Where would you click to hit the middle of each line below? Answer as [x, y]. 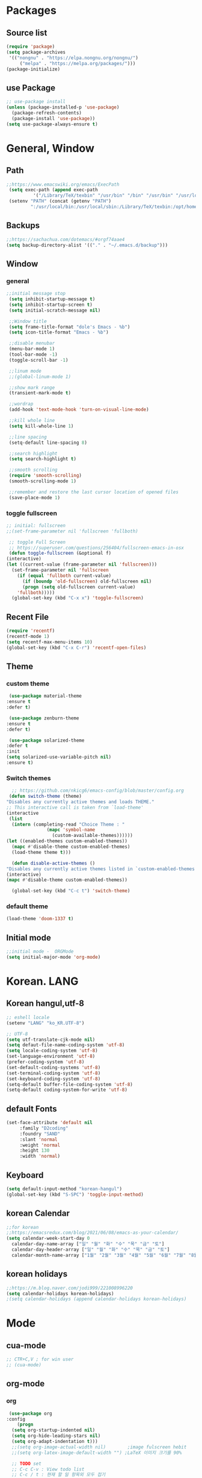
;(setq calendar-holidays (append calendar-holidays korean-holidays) [96, 1299]
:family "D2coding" [44, 1128]
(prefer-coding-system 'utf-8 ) [45, 1062]
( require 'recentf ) [31, 631]
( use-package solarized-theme [47, 740]
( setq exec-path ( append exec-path [53, 190]
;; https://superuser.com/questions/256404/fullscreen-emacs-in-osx [96, 548]
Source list [27, 33]
